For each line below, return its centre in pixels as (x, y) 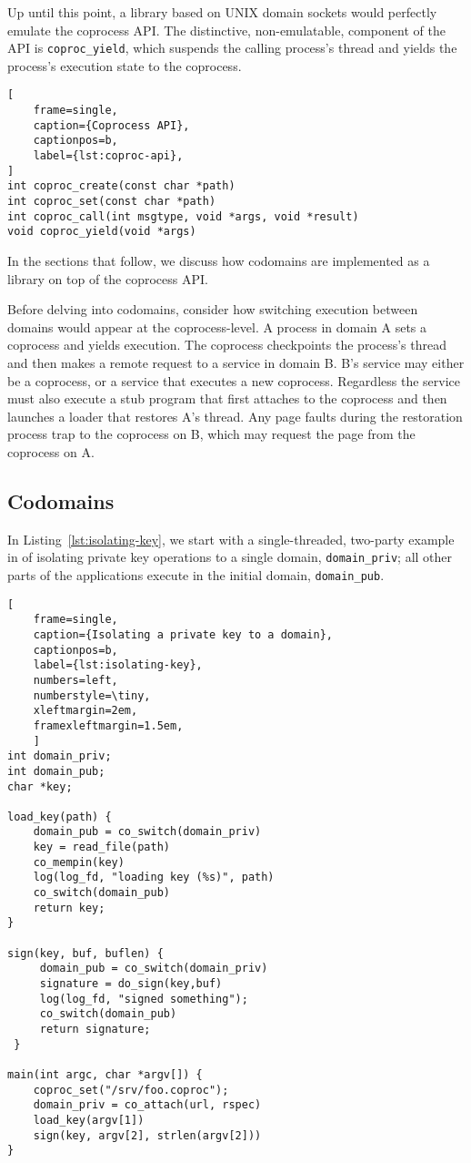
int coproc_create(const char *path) (121, 186)
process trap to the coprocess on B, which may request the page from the (211, 434)
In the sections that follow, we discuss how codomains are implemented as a (219, 260)
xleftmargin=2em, (85, 711)
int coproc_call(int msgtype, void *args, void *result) (183, 216)
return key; (69, 908)
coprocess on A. (51, 451)
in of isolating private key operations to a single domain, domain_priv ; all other (230, 557)
